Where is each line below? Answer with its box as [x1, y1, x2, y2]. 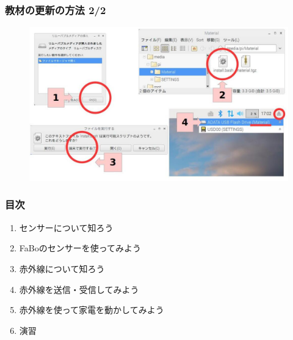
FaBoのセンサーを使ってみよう [19, 242, 141, 254]
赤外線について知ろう [19, 262, 105, 275]
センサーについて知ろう [19, 221, 114, 234]
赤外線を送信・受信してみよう [19, 283, 139, 295]
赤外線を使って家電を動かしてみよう [19, 303, 164, 316]
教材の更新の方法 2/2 [5, 2, 106, 17]
